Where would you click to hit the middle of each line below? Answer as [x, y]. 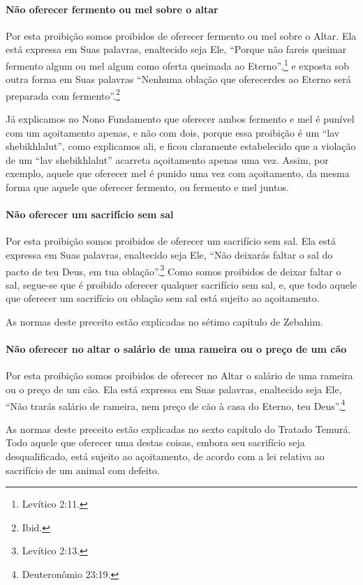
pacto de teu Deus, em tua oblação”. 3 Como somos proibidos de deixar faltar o [173, 270]
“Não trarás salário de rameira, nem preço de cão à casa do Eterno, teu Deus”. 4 [176, 404]
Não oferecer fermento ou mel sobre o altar [112, 9]
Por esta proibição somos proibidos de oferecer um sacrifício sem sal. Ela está [171, 241]
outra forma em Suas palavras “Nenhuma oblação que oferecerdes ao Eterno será [178, 79]
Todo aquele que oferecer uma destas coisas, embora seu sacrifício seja [155, 442]
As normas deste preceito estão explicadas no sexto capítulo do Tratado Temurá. [178, 428]
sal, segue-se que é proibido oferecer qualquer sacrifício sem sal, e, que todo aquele [181, 284]
